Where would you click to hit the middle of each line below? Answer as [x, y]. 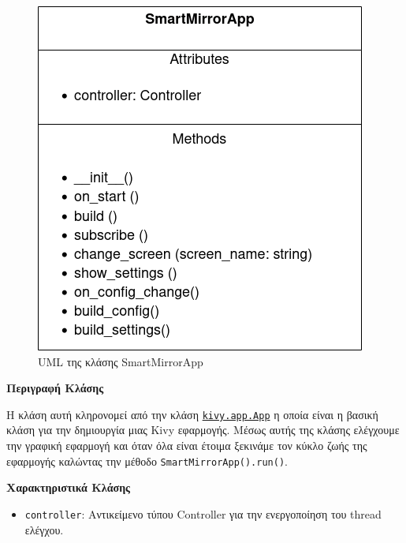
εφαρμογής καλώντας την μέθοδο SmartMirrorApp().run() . [147, 461]
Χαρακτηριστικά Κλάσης [69, 487]
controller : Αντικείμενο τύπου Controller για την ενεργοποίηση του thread [203, 513]
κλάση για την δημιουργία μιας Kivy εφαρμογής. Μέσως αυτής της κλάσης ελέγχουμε [203, 430]
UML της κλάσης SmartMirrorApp [121, 361]
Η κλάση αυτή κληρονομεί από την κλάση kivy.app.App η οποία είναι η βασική [192, 414]
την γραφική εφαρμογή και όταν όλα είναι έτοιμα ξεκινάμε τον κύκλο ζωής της [187, 446]
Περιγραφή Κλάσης [55, 388]
